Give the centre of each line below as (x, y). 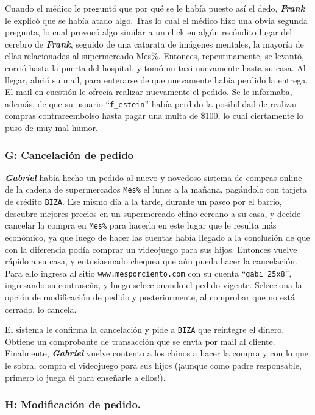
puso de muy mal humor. (51, 127)
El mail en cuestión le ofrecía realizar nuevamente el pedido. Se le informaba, (149, 92)
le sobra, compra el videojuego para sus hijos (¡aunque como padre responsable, (153, 365)
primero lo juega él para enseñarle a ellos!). (85, 377)
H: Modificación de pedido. (73, 404)
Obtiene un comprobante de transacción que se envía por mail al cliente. (140, 341)
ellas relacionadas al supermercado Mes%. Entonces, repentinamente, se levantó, (154, 56)
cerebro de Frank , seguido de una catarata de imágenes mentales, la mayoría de (154, 44)
